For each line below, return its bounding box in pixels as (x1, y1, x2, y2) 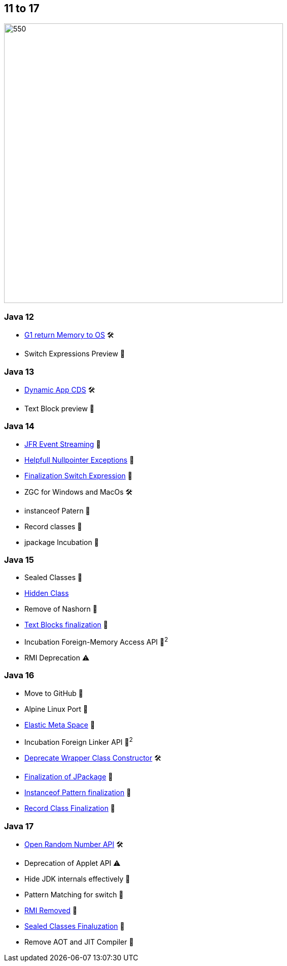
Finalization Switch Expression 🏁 (24, 471, 133, 480)
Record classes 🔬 (24, 522, 82, 531)
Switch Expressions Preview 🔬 (24, 349, 125, 358)
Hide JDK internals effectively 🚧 (24, 874, 130, 884)
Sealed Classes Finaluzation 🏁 (24, 922, 125, 931)
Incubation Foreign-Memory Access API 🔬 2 (24, 636, 168, 647)
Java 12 (4, 311, 34, 322)
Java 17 (4, 821, 34, 831)
